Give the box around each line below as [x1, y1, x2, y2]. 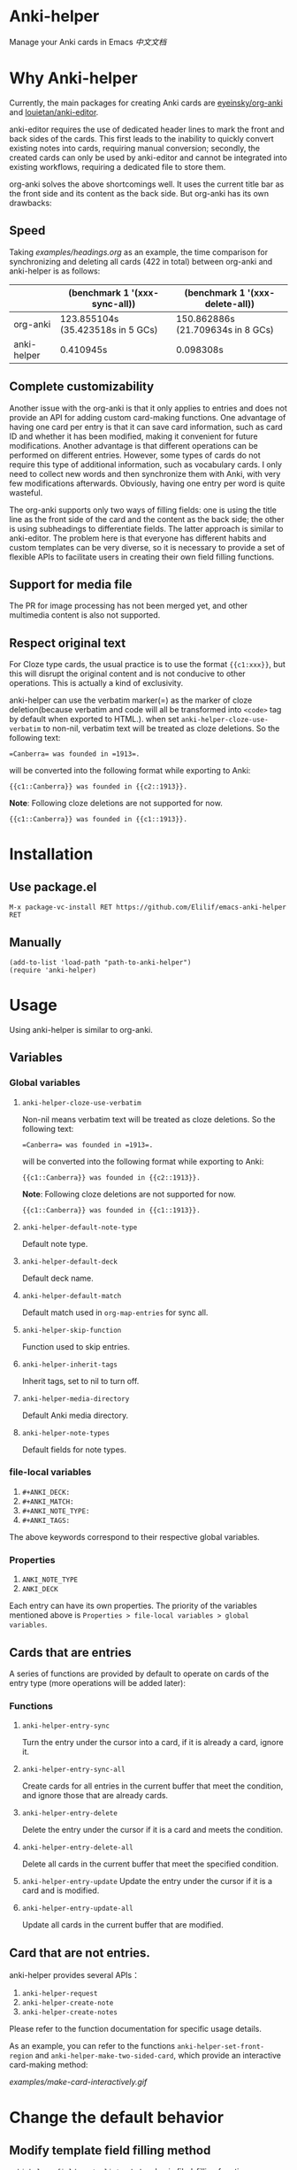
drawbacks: [9, 197, 52, 208]
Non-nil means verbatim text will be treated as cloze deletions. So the [21, 1113, 276, 1125]
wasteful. [9, 487, 43, 497]
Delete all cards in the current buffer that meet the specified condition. [21, 1858, 278, 1869]
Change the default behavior [9, 2108, 224, 2128]
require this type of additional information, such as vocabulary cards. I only [9, 458, 283, 470]
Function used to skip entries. [21, 1341, 131, 1351]
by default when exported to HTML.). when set [9, 714, 179, 725]
